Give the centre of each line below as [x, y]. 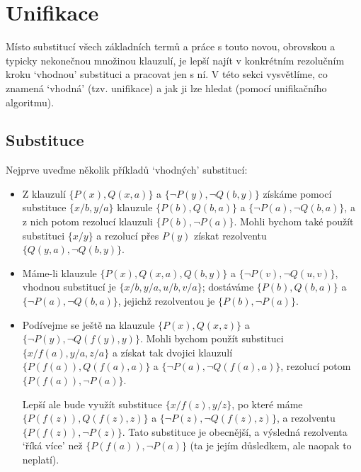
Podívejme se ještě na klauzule [88, 324]
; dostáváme [228, 287]
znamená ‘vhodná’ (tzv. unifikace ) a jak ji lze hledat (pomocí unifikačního [166, 88]
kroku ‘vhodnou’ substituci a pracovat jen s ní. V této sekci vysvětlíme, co [167, 74]
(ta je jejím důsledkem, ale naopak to [271, 445]
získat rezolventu [230, 235]
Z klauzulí [44, 193]
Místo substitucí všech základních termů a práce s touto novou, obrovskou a [171, 46]
